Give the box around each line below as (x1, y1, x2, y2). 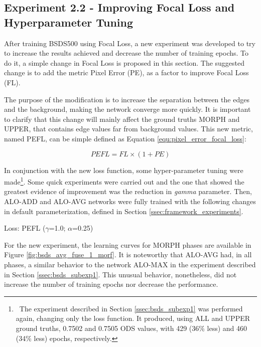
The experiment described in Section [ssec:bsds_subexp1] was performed (19, 303, 243, 313)
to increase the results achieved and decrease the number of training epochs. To (4, 48, 249, 58)
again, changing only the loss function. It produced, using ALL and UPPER (16, 313, 250, 323)
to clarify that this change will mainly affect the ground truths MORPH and (4, 113, 240, 124)
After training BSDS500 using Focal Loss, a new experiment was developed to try (4, 38, 255, 48)
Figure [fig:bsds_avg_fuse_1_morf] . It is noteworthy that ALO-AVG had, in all (4, 249, 252, 260)
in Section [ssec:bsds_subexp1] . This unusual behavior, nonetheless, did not (4, 269, 237, 279)
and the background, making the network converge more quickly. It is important (4, 104, 251, 114)
